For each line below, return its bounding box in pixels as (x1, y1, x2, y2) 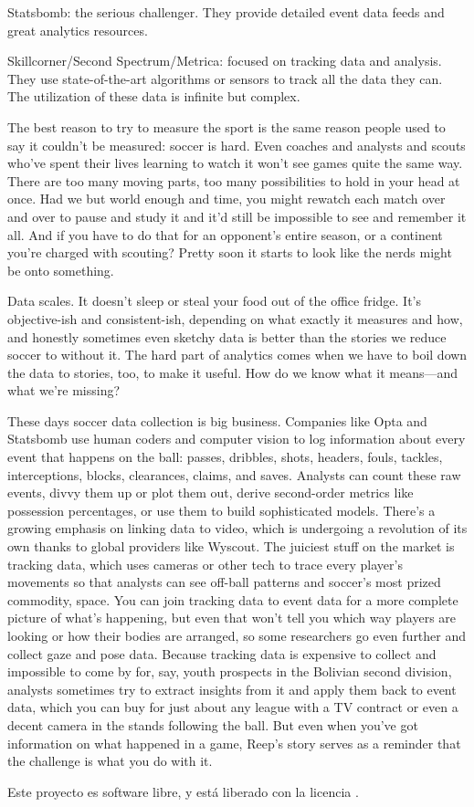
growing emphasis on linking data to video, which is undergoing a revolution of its (7, 519, 468, 538)
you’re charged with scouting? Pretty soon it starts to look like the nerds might (7, 243, 452, 262)
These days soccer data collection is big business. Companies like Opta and (7, 411, 427, 430)
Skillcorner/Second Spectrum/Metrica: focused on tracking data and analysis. (7, 51, 442, 70)
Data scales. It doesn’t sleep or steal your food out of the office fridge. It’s (7, 291, 422, 310)
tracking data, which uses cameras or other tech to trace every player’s (7, 554, 403, 573)
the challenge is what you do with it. (7, 751, 213, 770)
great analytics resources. (7, 20, 148, 39)
